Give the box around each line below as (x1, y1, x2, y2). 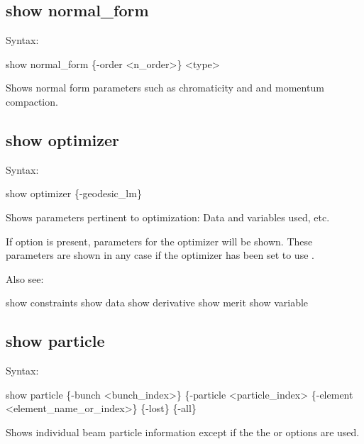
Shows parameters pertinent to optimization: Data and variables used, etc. (6, 209, 330, 224)
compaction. (6, 94, 58, 109)
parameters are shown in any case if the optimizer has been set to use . (6, 248, 314, 262)
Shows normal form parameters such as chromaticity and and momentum (6, 80, 324, 95)
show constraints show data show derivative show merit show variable (6, 295, 309, 310)
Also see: (6, 271, 44, 286)
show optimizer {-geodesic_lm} (6, 186, 142, 201)
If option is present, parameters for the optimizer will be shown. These (6, 233, 313, 248)
